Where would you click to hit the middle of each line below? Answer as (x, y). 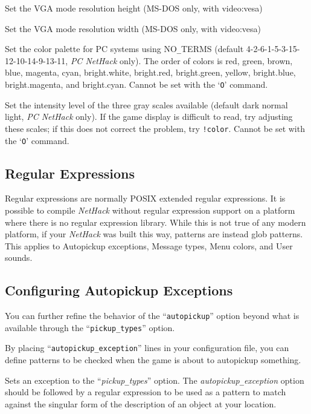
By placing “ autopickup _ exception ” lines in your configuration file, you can (147, 348)
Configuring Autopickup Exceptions (119, 290)
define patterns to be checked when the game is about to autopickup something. (153, 360)
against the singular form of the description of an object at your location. (141, 403)
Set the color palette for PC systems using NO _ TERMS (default (124, 49)
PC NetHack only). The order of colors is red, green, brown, (181, 60)
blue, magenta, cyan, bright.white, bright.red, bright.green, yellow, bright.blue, (150, 72)
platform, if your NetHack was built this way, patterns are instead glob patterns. (154, 234)
